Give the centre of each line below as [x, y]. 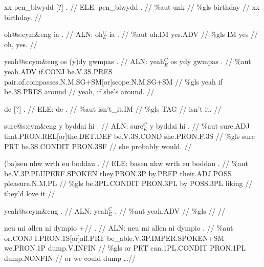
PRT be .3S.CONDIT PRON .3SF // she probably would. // [98, 146]
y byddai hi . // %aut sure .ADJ [200, 126]
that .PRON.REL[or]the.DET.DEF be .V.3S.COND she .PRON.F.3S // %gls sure [130, 136]
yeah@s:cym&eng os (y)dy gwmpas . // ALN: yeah [84, 61]
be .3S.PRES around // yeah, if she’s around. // [79, 91]
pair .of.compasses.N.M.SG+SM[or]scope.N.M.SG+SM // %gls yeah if [113, 81]
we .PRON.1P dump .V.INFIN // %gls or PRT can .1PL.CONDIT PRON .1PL [125, 248]
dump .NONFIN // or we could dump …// [70, 258]
